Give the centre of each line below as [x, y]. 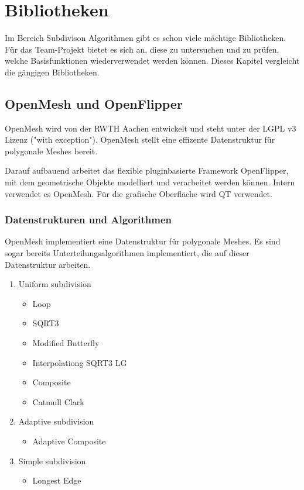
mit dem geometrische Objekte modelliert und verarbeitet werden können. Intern [150, 182]
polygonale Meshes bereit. [51, 151]
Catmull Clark [58, 401]
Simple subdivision [52, 460]
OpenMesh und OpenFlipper [94, 103]
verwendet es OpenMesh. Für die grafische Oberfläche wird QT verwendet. [139, 193]
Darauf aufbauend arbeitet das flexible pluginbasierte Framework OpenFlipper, [147, 170]
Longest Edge [57, 480]
